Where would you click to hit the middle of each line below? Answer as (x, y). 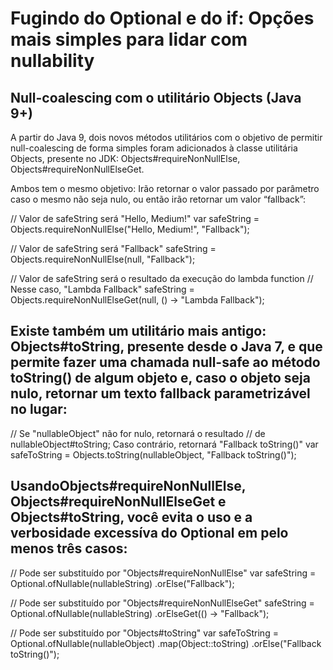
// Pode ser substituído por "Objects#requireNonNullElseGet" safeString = (162, 603)
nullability (52, 61)
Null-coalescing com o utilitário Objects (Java (156, 97)
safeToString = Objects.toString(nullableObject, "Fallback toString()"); (153, 454)
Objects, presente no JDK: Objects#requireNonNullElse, (125, 158)
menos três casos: (69, 548)
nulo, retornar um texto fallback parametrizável (160, 393)
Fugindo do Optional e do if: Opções (162, 18)
